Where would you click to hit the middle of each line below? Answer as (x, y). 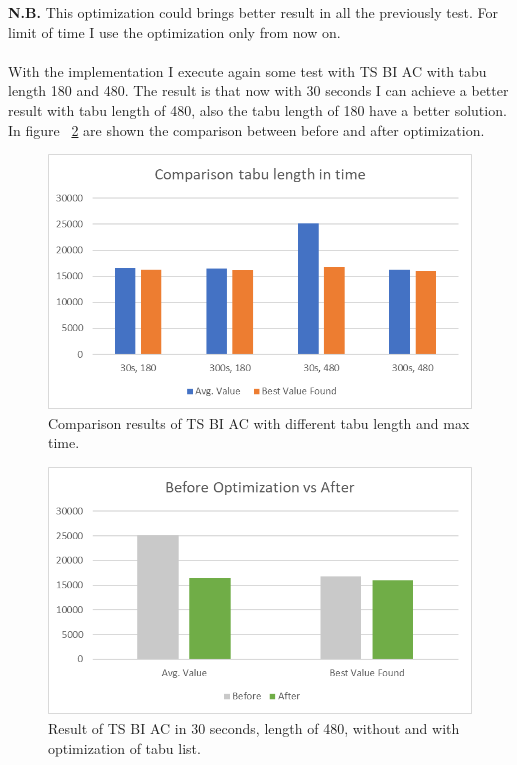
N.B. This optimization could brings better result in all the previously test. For (253, 12)
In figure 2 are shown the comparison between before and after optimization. (246, 129)
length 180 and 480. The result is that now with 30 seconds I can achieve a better (258, 90)
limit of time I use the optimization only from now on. (174, 31)
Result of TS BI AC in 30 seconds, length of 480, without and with (254, 727)
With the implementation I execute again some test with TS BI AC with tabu (247, 70)
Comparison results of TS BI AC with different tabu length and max (259, 422)
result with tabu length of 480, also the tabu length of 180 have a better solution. (257, 109)
